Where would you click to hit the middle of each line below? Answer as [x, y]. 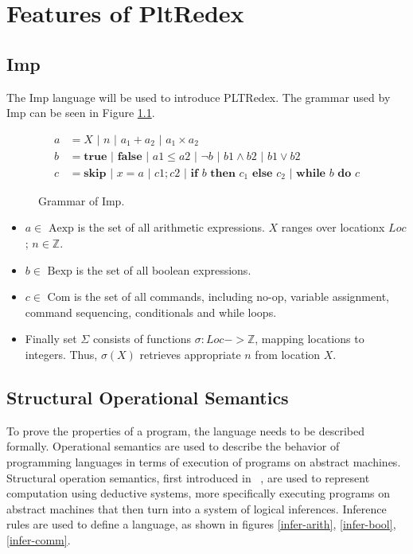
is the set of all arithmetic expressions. [171, 227]
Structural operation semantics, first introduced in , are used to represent [188, 477]
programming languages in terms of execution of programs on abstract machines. [204, 462]
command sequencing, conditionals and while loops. [151, 312]
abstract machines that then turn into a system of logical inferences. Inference [197, 508]
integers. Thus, [61, 355]
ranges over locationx [333, 227]
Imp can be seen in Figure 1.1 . [81, 113]
